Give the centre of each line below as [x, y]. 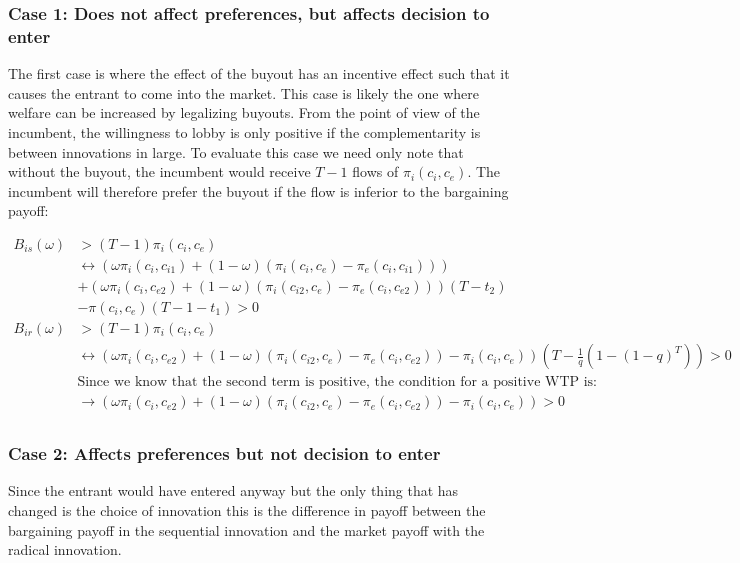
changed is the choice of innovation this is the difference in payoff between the [247, 509]
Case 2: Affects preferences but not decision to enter [224, 453]
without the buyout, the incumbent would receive [159, 171]
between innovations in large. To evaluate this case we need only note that [236, 151]
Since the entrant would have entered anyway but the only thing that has [233, 490]
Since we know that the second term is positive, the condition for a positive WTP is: [337, 382]
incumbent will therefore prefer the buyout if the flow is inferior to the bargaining [258, 190]
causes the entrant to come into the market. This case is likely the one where [243, 92]
